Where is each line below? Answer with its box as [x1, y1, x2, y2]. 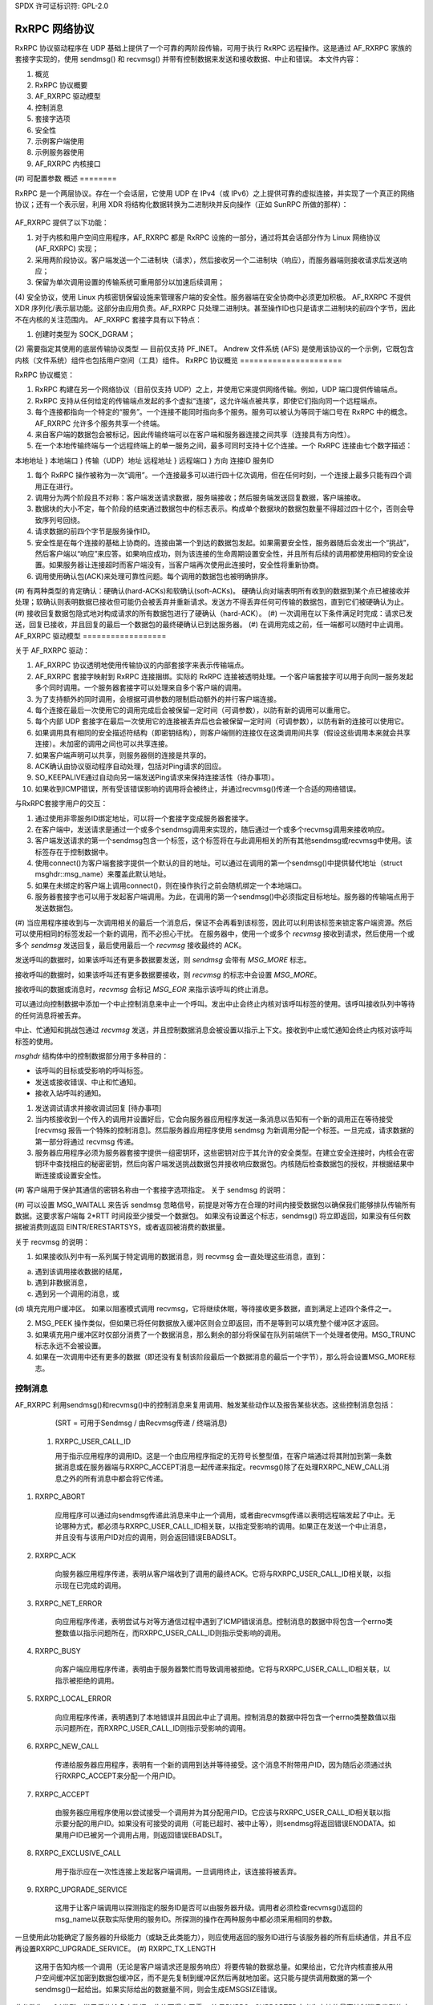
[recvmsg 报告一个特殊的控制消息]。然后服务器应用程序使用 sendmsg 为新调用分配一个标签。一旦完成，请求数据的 [34, 1125, 415, 1135]
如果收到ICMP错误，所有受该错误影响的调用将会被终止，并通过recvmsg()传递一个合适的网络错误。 [34, 784, 361, 793]
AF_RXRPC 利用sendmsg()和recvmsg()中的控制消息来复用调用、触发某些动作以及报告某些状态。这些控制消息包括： [14, 1399, 396, 1409]
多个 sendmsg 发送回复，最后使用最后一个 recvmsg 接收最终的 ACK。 [14, 940, 246, 950]
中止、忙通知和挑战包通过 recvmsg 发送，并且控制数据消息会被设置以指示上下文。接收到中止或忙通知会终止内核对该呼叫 [14, 1025, 413, 1035]
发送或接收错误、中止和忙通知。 [34, 1077, 140, 1087]
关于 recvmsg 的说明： [14, 1237, 90, 1246]
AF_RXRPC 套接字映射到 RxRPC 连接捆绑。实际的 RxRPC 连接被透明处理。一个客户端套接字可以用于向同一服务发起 [34, 671, 414, 681]
